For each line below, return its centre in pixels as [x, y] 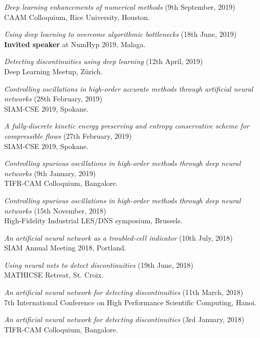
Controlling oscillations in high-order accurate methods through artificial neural [129, 88]
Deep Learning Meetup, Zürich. [54, 71]
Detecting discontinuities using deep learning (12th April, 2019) [104, 61]
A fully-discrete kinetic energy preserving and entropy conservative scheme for [127, 126]
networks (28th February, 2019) [53, 99]
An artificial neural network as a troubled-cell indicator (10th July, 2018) [118, 237]
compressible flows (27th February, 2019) [68, 135]
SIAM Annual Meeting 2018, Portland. [65, 248]
